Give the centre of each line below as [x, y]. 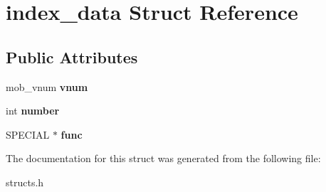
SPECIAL [28, 134]
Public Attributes [72, 57]
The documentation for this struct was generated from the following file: [163, 158]
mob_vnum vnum [47, 86]
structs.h [25, 182]
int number [33, 111]
